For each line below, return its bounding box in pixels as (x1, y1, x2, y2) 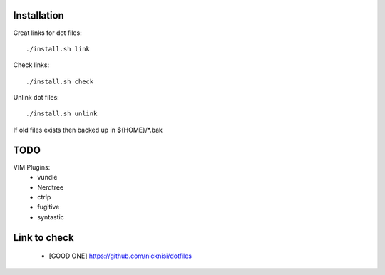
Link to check (13, 232, 74, 244)
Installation (13, 9, 64, 21)
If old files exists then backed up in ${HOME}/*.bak (13, 125, 163, 134)
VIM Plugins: (13, 162, 51, 171)
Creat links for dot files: (13, 28, 82, 37)
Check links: (13, 61, 50, 69)
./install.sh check (26, 77, 94, 85)
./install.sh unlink (26, 110, 98, 118)
